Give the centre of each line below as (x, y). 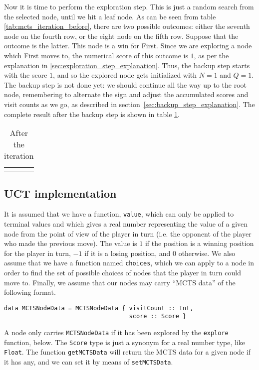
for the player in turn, (37, 253)
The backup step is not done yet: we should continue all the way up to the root (125, 84)
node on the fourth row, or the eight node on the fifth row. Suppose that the (121, 36)
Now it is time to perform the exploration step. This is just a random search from (129, 6)
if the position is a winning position (199, 243)
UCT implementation (60, 193)
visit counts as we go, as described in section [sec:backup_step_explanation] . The (129, 104)
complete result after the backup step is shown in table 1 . (92, 114)
